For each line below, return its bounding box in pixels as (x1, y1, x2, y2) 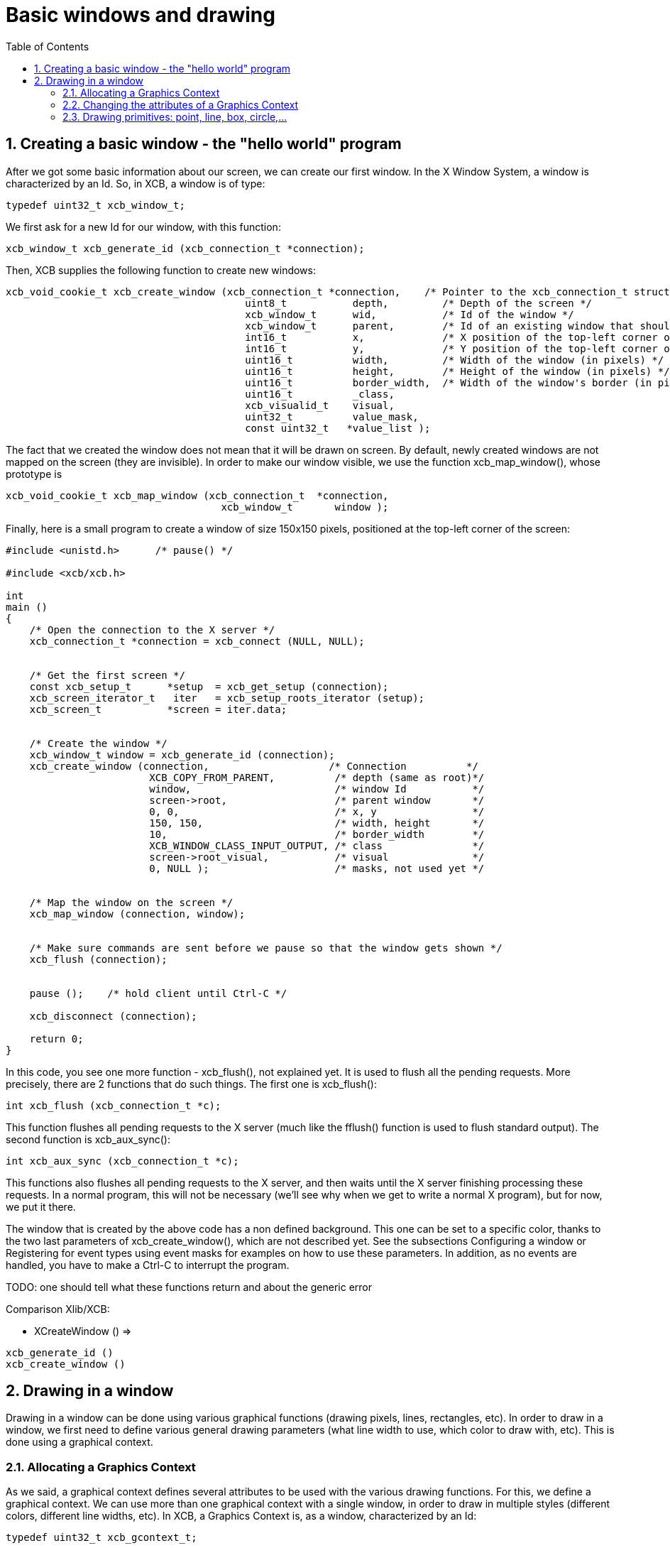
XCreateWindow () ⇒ (34, 1324, 132, 1337)
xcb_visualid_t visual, (245, 399, 395, 411)
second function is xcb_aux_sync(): (6, 1133, 170, 1145)
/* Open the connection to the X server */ (29, 623, 275, 636)
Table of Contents (6, 40, 89, 53)
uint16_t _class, (245, 388, 395, 400)
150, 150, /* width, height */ (149, 817, 485, 829)
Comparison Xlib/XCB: (6, 1302, 110, 1315)
